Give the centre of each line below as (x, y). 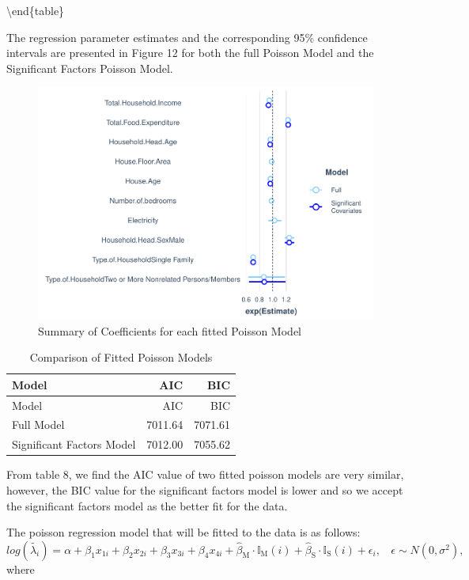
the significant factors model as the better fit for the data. (147, 505)
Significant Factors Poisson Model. (90, 68)
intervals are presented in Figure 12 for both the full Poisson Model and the (190, 53)
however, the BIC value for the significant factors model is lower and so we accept (205, 489)
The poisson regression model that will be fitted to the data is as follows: (183, 532)
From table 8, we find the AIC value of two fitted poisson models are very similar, (205, 474)
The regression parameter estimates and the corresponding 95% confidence (187, 37)
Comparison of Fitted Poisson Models (121, 357)
